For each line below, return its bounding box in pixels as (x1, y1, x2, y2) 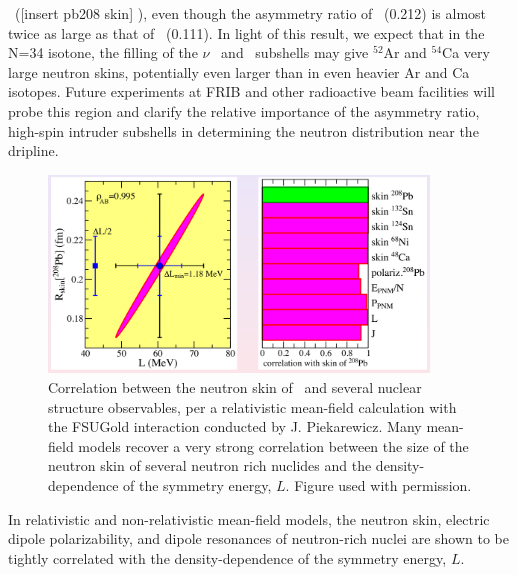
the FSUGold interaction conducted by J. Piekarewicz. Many (48, 416, 422, 437)
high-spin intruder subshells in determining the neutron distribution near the (8, 120, 479, 141)
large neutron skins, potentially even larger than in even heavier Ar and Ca (8, 61, 470, 82)
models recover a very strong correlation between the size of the (78, 435, 469, 456)
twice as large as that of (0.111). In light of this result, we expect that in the (8, 22, 485, 43)
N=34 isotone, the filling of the (8, 42, 198, 63)
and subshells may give (221, 42, 369, 63)
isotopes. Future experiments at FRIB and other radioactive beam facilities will (8, 81, 495, 102)
